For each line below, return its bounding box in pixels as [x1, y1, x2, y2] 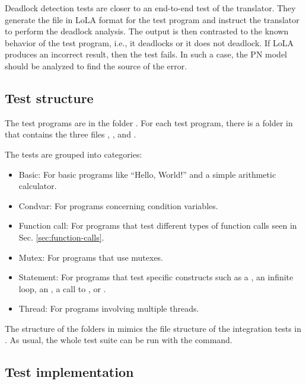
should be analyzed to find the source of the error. [5, 59, 187, 72]
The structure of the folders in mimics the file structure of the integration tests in [5, 322, 302, 334]
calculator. [18, 180, 57, 192]
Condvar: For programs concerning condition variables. [18, 199, 218, 212]
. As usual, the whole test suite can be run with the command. [5, 334, 232, 346]
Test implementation [5, 363, 134, 381]
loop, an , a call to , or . [18, 282, 106, 295]
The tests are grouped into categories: [5, 148, 142, 160]
